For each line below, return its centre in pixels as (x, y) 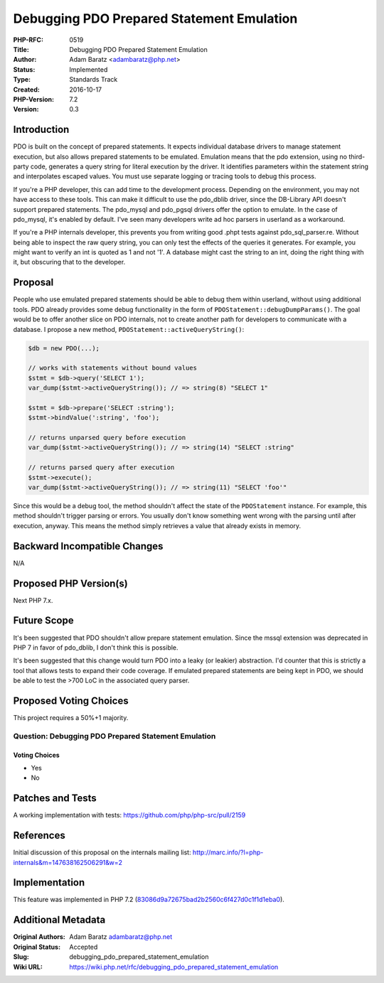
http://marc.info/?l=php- (228, 852)
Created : (27, 90)
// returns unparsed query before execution (107, 438)
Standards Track (94, 80)
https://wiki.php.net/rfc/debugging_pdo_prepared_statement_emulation (174, 967)
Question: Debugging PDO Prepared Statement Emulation (114, 736)
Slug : (21, 957)
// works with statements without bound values (112, 368)
